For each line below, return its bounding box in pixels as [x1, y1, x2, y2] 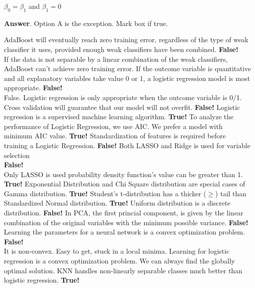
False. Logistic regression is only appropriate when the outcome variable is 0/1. [4, 92, 242, 102]
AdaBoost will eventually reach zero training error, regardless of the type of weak [4, 34, 249, 45]
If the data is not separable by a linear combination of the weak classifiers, [4, 53, 228, 64]
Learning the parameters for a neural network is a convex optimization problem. [4, 227, 245, 237]
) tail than [215, 188, 247, 198]
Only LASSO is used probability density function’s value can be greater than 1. [4, 169, 243, 179]
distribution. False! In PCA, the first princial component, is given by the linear [4, 208, 244, 218]
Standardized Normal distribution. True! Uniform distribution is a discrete [4, 198, 230, 208]
